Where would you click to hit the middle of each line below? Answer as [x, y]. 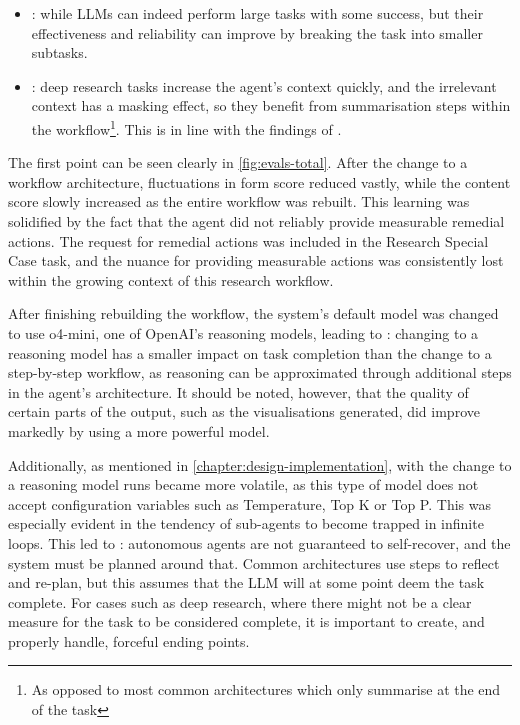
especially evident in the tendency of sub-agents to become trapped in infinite [246, 523]
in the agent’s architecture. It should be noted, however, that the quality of [238, 391]
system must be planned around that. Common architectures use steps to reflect [254, 562]
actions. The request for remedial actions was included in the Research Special [248, 240]
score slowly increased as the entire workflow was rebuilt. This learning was [239, 201]
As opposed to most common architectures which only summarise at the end [266, 689]
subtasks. [59, 52]
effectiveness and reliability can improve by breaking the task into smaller [257, 32]
